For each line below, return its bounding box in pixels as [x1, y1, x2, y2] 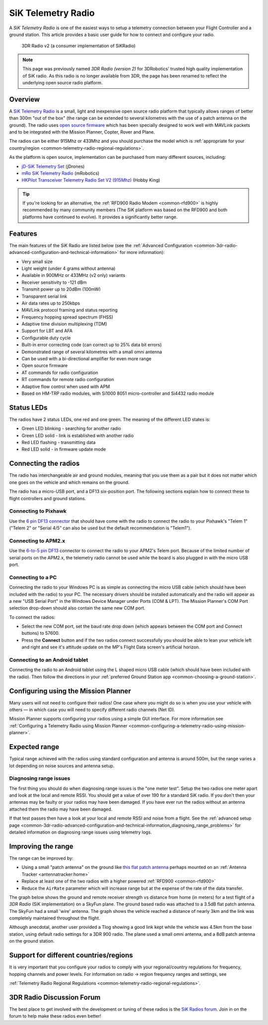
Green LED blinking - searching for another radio [21, 426, 121, 432]
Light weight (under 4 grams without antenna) [21, 265, 116, 271]
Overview [9, 95, 40, 104]
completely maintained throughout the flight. [9, 915, 100, 921]
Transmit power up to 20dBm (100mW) [21, 286, 101, 292]
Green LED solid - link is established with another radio [21, 432, 134, 439]
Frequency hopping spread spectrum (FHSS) [21, 314, 114, 320]
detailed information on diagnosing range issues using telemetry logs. [9, 829, 152, 835]
